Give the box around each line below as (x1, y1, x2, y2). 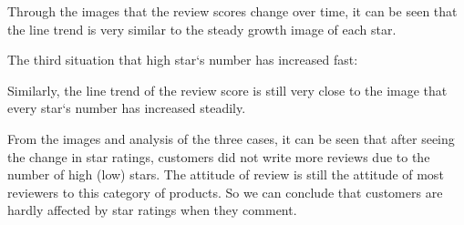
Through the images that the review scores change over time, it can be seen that (7, 2, 458, 20)
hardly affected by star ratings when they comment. (7, 200, 297, 220)
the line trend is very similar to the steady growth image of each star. (7, 19, 397, 38)
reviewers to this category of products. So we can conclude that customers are (7, 182, 443, 201)
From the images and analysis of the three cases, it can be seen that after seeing (7, 128, 455, 148)
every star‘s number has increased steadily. (7, 98, 246, 118)
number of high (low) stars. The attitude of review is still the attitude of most (7, 165, 444, 184)
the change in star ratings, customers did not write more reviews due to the (7, 147, 430, 166)
